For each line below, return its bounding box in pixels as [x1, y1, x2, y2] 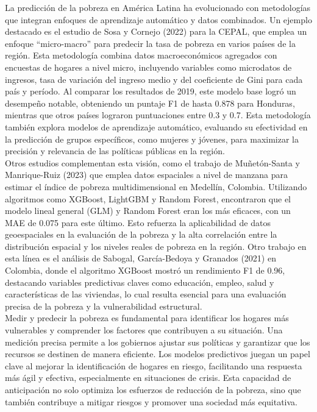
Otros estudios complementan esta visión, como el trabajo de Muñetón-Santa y [5, 156, 300, 169]
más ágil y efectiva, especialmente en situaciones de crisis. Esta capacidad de [5, 371, 291, 384]
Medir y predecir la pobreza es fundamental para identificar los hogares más [5, 311, 289, 324]
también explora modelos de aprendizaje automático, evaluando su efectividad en [5, 120, 308, 133]
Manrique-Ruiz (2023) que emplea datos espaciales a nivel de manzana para [5, 168, 288, 181]
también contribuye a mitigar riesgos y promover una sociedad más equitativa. [5, 395, 297, 408]
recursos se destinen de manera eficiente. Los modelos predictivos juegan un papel [5, 347, 310, 360]
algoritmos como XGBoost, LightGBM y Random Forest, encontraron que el [5, 192, 291, 205]
